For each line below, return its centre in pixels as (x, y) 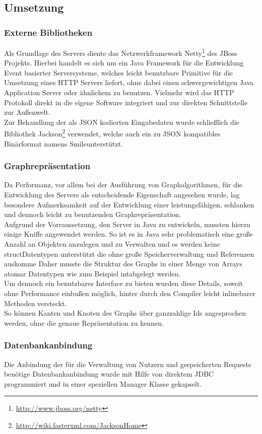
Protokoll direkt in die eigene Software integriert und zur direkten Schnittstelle (126, 102)
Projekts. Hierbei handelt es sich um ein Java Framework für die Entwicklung (124, 63)
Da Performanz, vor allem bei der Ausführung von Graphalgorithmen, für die (123, 185)
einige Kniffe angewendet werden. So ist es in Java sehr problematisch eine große (128, 234)
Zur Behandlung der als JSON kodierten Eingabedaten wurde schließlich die (122, 122)
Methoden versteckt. (36, 303)
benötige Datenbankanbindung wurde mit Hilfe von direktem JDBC (109, 374)
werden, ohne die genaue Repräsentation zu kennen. (84, 322)
